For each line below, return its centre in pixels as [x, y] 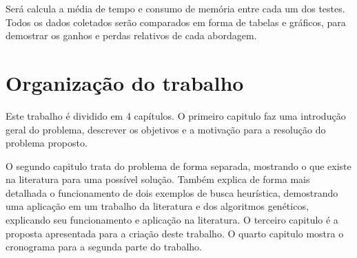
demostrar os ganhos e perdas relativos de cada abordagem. [131, 35]
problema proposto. [47, 143]
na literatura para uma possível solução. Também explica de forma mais [158, 179]
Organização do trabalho [125, 82]
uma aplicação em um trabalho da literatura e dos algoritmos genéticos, [157, 206]
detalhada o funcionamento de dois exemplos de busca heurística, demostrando [172, 192]
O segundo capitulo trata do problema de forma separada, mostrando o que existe [178, 165]
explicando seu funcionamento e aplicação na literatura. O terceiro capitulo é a [172, 220]
